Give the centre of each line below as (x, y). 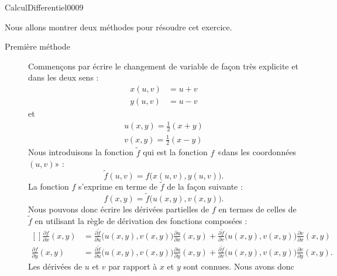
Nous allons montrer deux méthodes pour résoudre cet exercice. (118, 27)
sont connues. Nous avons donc (239, 266)
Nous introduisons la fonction (81, 152)
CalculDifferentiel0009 (44, 7)
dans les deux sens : (63, 77)
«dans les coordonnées (257, 152)
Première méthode (37, 46)
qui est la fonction (175, 152)
